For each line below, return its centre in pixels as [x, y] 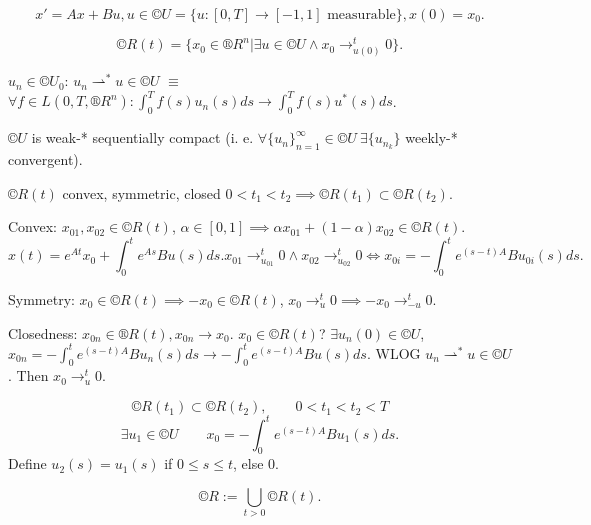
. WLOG [393, 352]
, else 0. [255, 463]
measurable [361, 15]
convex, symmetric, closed [141, 192]
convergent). [45, 158]
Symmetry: [41, 299]
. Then [28, 375]
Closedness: [43, 332]
